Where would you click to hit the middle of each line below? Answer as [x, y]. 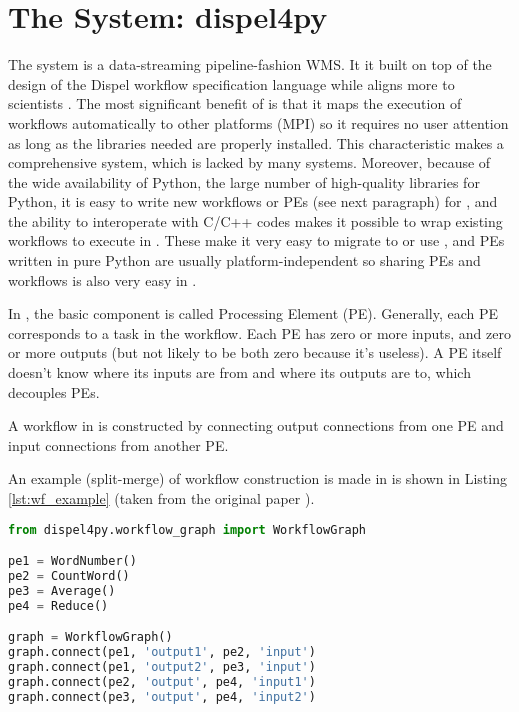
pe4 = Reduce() [58, 605]
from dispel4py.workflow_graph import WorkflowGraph [187, 529]
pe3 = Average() [62, 590]
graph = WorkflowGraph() [90, 637]
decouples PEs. [54, 391]
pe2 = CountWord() [69, 576]
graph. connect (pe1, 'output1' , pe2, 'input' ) [162, 652]
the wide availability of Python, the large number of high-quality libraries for [244, 181]
